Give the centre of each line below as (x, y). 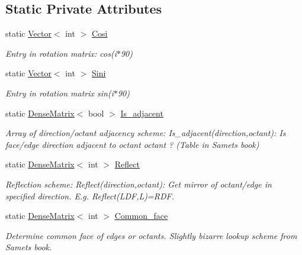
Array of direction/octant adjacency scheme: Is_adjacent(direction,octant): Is (146, 133)
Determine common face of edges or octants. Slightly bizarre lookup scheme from (151, 235)
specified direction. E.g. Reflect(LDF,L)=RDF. (90, 196)
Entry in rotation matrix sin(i (60, 93)
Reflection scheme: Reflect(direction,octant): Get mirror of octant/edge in (139, 184)
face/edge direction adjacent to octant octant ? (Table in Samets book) (132, 144)
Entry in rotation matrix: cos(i (61, 53)
